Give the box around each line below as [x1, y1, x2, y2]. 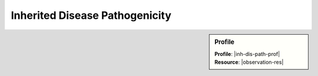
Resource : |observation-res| [214, 59, 284, 66]
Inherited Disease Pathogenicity [11, 9, 172, 22]
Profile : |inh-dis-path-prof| [214, 50, 280, 57]
